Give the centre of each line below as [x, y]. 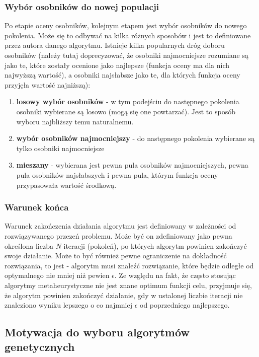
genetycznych [40, 347]
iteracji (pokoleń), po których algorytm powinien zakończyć [155, 245]
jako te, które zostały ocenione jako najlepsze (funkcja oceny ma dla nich [117, 65]
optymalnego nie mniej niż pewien [57, 275]
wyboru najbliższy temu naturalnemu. [75, 121]
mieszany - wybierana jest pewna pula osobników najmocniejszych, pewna [132, 165]
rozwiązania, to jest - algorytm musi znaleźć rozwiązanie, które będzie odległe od [129, 265]
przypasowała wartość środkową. [66, 185]
